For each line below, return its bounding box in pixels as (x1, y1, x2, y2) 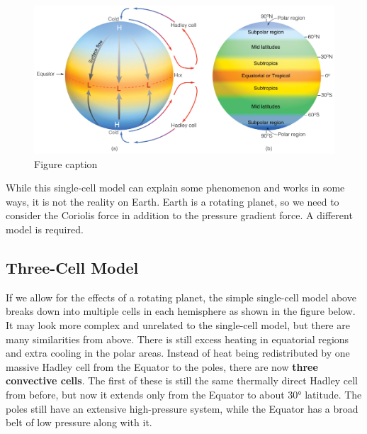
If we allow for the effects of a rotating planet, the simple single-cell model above (6, 289, 356, 304)
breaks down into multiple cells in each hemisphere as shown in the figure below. (6, 304, 356, 318)
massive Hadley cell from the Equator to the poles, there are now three (6, 359, 318, 374)
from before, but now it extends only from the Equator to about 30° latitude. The (6, 386, 362, 401)
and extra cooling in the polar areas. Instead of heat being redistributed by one (6, 345, 350, 360)
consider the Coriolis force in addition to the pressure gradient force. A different (6, 208, 353, 223)
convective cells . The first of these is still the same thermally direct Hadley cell (6, 373, 358, 388)
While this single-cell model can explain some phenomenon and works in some (6, 180, 345, 195)
